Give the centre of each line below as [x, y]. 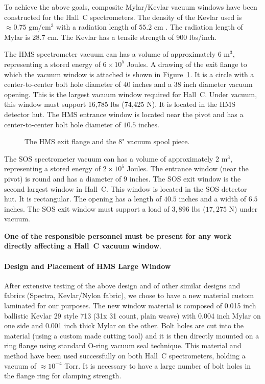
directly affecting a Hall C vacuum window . [83, 246]
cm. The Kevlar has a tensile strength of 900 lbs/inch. [132, 37]
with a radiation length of [97, 27]
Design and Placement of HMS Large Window [88, 266]
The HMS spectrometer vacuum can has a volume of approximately [110, 54]
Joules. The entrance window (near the [188, 168]
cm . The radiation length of [198, 27]
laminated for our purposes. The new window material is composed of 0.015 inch [130, 306]
